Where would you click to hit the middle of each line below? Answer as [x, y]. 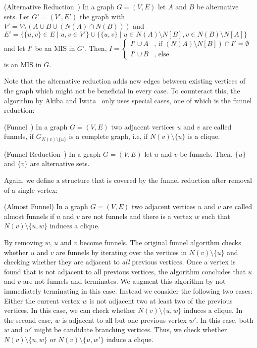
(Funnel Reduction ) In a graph [52, 153]
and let [15, 48]
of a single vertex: [31, 190]
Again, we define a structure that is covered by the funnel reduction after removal [128, 180]
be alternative [217, 6]
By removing [24, 242]
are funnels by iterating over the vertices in [122, 252]
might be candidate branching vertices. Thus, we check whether [130, 329]
